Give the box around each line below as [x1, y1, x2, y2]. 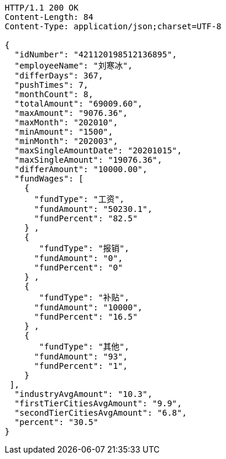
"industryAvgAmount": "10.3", [14, 389, 152, 399]
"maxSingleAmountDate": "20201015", [14, 146, 182, 155]
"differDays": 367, [14, 71, 103, 80]
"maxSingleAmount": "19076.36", [14, 155, 162, 165]
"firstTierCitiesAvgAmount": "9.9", [14, 399, 182, 408]
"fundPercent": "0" [34, 263, 123, 272]
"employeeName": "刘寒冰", [14, 61, 133, 70]
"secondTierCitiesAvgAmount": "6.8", [14, 408, 187, 417]
